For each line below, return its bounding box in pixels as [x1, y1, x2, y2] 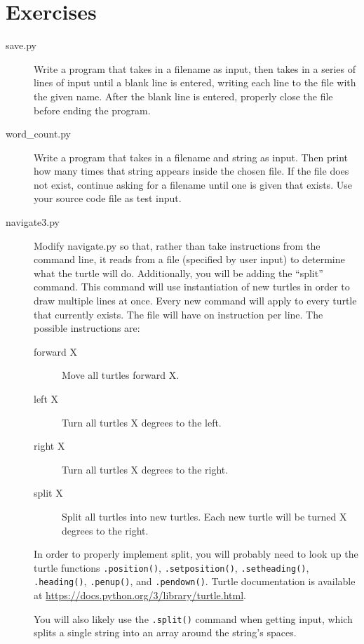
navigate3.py [6, 215, 60, 229]
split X [34, 485, 63, 500]
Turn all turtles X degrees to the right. [62, 462, 229, 476]
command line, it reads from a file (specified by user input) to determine [34, 252, 345, 267]
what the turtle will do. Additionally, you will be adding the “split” [34, 265, 323, 280]
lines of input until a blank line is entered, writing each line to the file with [34, 75, 356, 90]
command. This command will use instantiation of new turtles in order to [34, 279, 350, 294]
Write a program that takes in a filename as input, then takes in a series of [34, 61, 356, 76]
